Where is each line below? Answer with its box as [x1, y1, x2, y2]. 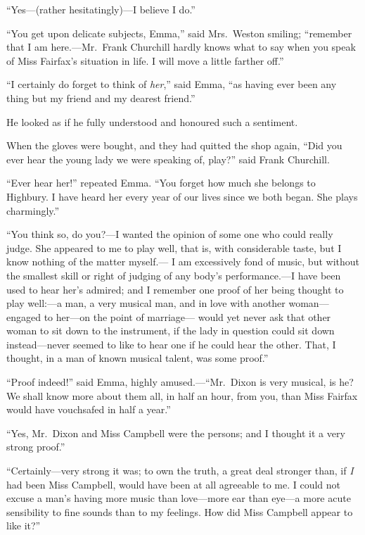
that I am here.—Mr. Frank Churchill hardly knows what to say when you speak [6, 39, 356, 54]
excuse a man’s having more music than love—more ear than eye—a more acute [6, 491, 351, 505]
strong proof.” [6, 439, 65, 454]
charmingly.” [6, 203, 60, 218]
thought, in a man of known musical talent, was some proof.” [6, 351, 269, 365]
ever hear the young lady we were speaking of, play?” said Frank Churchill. [6, 151, 330, 166]
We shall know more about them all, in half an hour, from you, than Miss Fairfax [6, 388, 358, 403]
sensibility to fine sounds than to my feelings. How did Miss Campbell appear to [6, 504, 353, 519]
